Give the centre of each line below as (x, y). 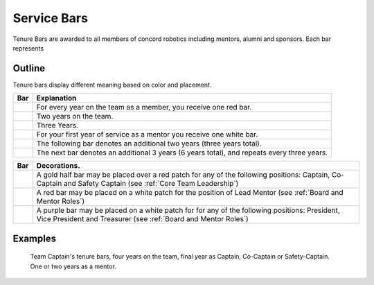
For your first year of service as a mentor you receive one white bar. (147, 135)
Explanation (56, 98)
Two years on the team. (75, 116)
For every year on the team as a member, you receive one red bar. (144, 107)
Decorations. (58, 166)
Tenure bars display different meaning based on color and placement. (112, 85)
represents (28, 48)
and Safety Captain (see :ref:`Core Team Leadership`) (151, 184)
